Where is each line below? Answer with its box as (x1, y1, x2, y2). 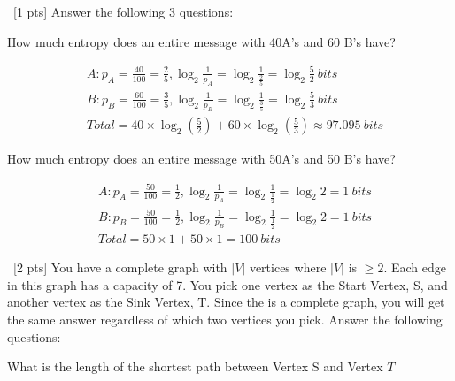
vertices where (249, 258, 327, 277)
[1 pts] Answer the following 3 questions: (12, 3, 234, 20)
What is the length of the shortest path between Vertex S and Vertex (7, 357, 383, 376)
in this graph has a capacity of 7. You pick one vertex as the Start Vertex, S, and (7, 275, 448, 293)
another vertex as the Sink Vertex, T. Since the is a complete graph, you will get (7, 293, 445, 311)
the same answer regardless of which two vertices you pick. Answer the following (7, 310, 443, 328)
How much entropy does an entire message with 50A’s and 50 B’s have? (7, 149, 396, 168)
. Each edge (383, 258, 446, 277)
